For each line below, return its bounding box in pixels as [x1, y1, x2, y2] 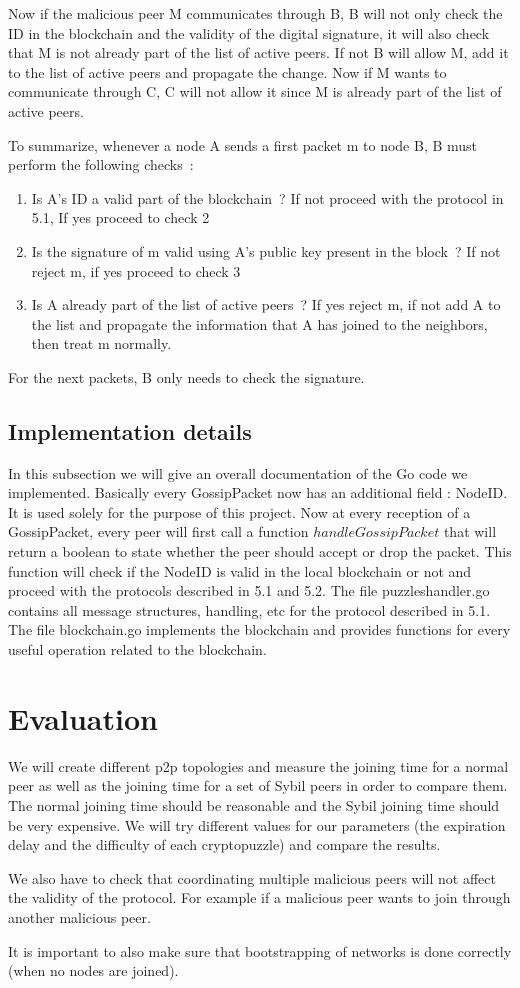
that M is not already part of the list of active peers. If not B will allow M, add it [8, 42, 509, 63]
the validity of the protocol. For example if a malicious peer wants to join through [8, 887, 511, 908]
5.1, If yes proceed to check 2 [31, 207, 210, 228]
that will [443, 521, 497, 542]
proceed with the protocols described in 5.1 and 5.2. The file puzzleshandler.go [8, 580, 490, 601]
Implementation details [8, 415, 252, 446]
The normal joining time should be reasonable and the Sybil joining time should [8, 794, 500, 815]
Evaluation [8, 697, 158, 738]
